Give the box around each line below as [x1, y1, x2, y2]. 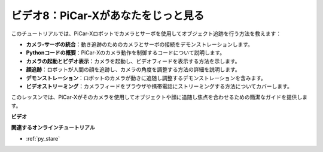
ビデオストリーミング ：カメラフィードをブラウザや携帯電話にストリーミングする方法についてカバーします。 [26, 83, 292, 90]
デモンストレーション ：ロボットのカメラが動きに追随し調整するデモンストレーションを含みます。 [26, 74, 266, 81]
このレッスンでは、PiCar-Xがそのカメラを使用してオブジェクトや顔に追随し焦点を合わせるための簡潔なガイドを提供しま [11, 93, 308, 101]
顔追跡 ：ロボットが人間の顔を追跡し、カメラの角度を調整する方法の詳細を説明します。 [26, 66, 240, 73]
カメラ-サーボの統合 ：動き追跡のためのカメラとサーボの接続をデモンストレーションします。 [26, 41, 254, 48]
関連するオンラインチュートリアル [11, 124, 95, 131]
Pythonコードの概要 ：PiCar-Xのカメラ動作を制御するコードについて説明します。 [26, 49, 226, 56]
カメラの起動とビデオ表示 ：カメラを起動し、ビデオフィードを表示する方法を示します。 [26, 57, 240, 65]
